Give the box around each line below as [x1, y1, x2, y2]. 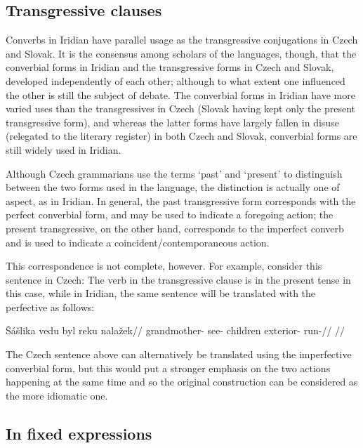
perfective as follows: [6, 299, 95, 314]
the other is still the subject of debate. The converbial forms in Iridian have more [6, 87, 355, 102]
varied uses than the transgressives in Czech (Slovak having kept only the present [6, 101, 356, 116]
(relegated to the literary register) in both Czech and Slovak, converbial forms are [6, 129, 357, 143]
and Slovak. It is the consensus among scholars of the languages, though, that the [6, 46, 357, 60]
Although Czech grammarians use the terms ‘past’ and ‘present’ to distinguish [6, 166, 343, 180]
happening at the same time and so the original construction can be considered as [6, 374, 358, 389]
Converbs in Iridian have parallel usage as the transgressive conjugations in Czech [6, 32, 358, 47]
